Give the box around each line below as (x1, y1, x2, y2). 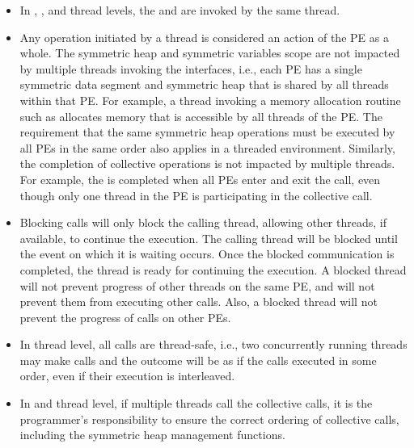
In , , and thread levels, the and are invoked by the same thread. (19, 2, 340, 18)
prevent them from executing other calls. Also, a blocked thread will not (19, 293, 378, 310)
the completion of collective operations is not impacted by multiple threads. (19, 155, 395, 172)
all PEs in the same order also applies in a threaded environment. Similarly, (19, 139, 395, 156)
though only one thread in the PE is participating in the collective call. (19, 186, 373, 203)
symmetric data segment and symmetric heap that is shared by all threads (19, 76, 389, 93)
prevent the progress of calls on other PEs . (19, 308, 231, 325)
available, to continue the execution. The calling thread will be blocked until (19, 229, 398, 246)
